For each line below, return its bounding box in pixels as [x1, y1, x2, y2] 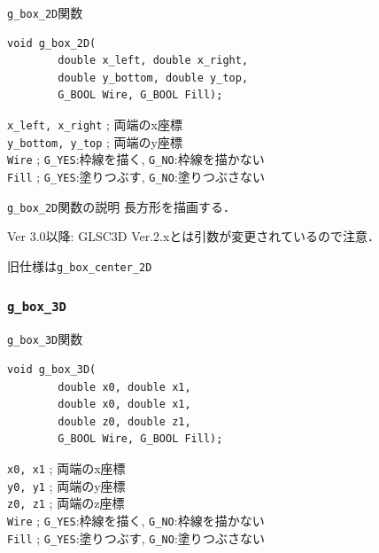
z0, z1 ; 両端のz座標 [7, 494, 125, 512]
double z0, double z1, [58, 415, 191, 428]
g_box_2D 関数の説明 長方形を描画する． [7, 197, 236, 215]
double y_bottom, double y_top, [58, 71, 249, 84]
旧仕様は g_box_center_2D [7, 256, 152, 275]
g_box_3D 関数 [7, 330, 83, 348]
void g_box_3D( [7, 363, 97, 376]
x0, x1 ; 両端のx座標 [7, 458, 126, 477]
